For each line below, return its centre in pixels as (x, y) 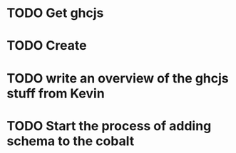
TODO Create (47, 46)
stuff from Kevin (56, 93)
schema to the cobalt (71, 141)
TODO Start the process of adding (109, 126)
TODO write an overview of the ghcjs (118, 78)
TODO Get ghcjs (55, 13)
